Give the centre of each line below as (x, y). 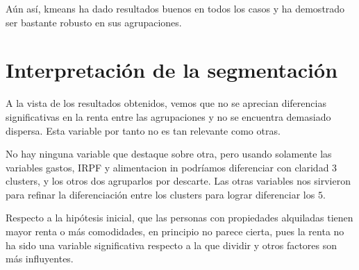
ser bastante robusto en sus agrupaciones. (94, 22)
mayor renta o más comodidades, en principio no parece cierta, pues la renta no (175, 231)
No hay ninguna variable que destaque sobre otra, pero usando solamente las (169, 154)
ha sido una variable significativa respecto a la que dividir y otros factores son (172, 245)
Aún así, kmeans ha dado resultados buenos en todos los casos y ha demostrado (175, 8)
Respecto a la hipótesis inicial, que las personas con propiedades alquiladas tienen (179, 218)
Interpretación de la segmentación (172, 70)
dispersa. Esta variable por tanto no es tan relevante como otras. (143, 130)
